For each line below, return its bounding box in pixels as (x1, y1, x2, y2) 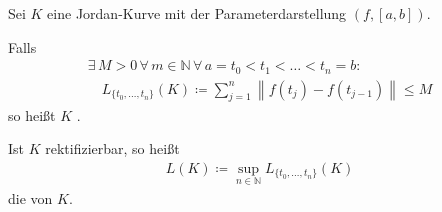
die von (8, 187, 53, 208)
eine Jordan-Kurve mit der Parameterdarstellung (47, 3, 347, 23)
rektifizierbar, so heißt (45, 138, 180, 159)
